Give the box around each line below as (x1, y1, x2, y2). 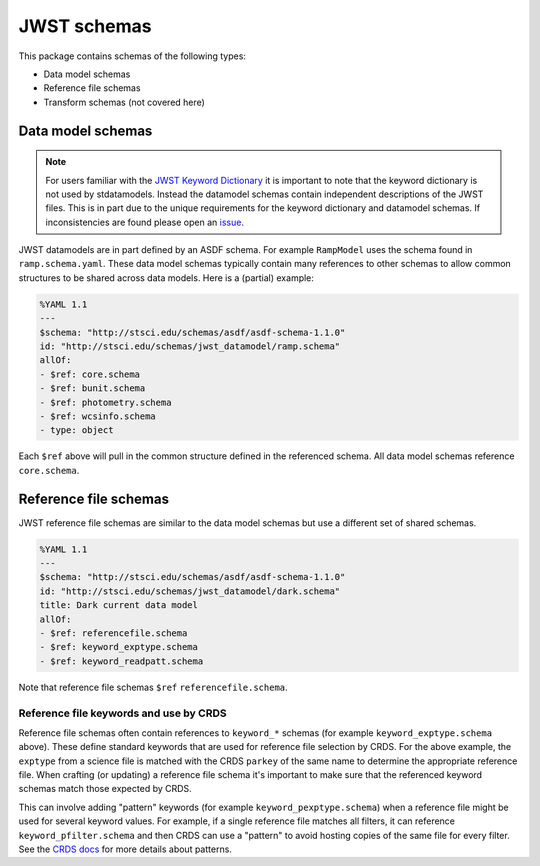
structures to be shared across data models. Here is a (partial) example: (18, 271, 315, 284)
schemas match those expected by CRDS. (18, 783, 192, 795)
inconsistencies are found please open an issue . (45, 216, 245, 228)
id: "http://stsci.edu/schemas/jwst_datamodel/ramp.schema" (39, 341, 341, 352)
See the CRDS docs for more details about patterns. (18, 843, 232, 855)
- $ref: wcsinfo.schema (39, 410, 157, 422)
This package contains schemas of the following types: (18, 50, 247, 62)
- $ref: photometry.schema (39, 396, 172, 408)
